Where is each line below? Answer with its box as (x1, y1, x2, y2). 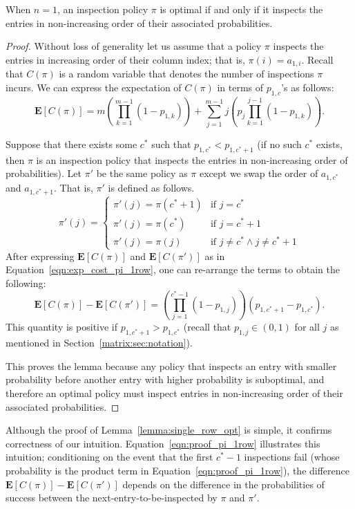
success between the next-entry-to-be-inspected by (6, 490, 218, 505)
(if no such (257, 136, 302, 151)
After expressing (6, 248, 75, 263)
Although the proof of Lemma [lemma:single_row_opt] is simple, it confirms (6, 423, 332, 437)
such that (151, 136, 191, 151)
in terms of (217, 80, 264, 94)
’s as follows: (281, 80, 334, 94)
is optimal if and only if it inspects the (160, 2, 323, 16)
